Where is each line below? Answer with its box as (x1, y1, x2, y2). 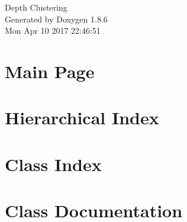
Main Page (5, 59, 95, 83)
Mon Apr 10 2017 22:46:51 (5, 24, 101, 37)
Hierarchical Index (5, 105, 159, 130)
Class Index (5, 152, 102, 176)
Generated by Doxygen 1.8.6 (5, 12, 108, 25)
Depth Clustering (5, 1, 67, 13)
